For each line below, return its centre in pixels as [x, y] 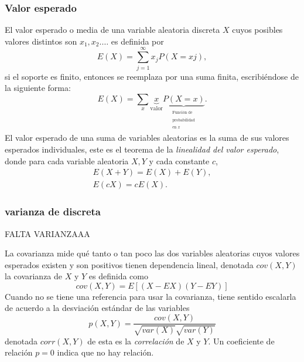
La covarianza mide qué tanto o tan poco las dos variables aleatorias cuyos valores [152, 253]
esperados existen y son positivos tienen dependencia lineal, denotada [129, 264]
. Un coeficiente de [241, 341]
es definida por [137, 41]
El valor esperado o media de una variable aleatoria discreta [112, 30]
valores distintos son [41, 41]
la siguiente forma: [38, 88]
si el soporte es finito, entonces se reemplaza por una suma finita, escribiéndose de [152, 76]
